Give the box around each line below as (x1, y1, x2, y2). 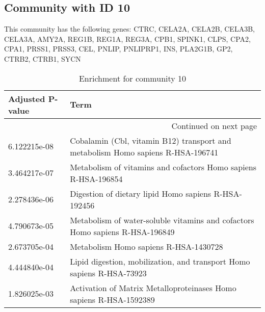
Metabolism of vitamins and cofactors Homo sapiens (70, 161, 256, 173)
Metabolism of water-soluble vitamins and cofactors (70, 214, 254, 226)
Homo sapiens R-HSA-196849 (70, 225, 175, 238)
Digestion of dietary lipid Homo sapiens (70, 187, 211, 199)
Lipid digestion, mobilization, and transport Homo (70, 255, 250, 267)
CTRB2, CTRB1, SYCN (4, 53, 81, 64)
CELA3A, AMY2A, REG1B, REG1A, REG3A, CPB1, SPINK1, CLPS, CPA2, (4, 33, 251, 44)
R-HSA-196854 (70, 172, 123, 185)
